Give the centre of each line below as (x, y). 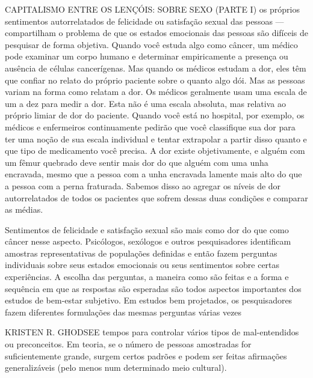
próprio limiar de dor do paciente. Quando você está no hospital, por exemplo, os (155, 115)
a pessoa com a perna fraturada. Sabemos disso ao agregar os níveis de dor (143, 185)
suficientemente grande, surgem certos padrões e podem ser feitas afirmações (146, 355)
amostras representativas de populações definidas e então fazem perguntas (141, 253)
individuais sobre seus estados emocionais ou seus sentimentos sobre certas (142, 265)
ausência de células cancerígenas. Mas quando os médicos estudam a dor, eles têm (156, 68)
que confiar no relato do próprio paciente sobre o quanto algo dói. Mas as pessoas (155, 80)
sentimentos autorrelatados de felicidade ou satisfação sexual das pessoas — (144, 21)
